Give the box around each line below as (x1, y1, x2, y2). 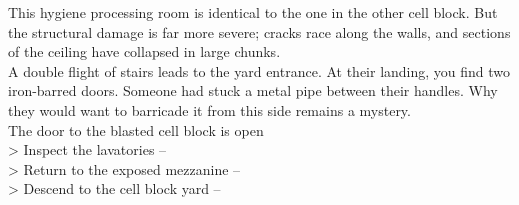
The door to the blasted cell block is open (8, 119, 264, 140)
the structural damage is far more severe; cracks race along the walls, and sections (8, 21, 511, 42)
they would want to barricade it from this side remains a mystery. (8, 99, 411, 120)
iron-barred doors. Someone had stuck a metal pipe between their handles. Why (8, 80, 498, 101)
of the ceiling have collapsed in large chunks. (8, 41, 281, 62)
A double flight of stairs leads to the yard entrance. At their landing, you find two (8, 60, 511, 81)
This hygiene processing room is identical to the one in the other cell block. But (8, 2, 498, 22)
